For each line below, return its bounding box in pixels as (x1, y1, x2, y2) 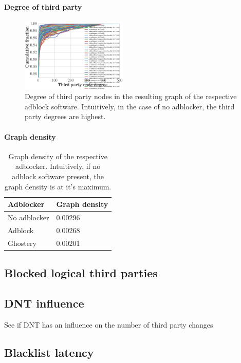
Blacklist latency (4, 344, 94, 360)
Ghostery (8, 237, 36, 248)
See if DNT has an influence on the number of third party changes (4, 319, 213, 330)
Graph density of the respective (8, 150, 107, 161)
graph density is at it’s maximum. (5, 181, 112, 192)
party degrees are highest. (25, 111, 106, 122)
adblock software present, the (12, 171, 104, 182)
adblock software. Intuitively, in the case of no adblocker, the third (25, 101, 235, 111)
